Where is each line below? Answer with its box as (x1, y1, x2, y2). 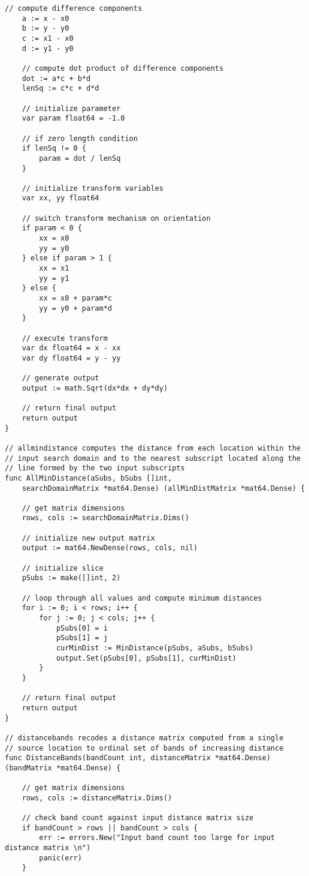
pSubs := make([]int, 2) (22, 574, 121, 583)
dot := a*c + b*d (22, 74, 91, 83)
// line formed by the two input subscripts (5, 464, 185, 473)
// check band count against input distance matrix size (22, 814, 254, 823)
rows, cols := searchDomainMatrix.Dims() (22, 514, 189, 523)
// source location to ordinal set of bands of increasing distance (5, 743, 284, 752)
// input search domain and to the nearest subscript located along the (5, 454, 301, 463)
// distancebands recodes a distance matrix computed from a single (5, 733, 284, 742)
